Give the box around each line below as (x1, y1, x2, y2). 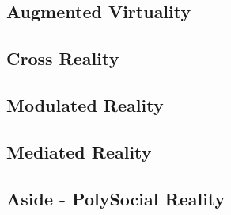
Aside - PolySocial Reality (6, 186, 225, 210)
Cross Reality (6, 46, 119, 71)
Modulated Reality (6, 92, 164, 117)
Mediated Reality (6, 139, 152, 163)
